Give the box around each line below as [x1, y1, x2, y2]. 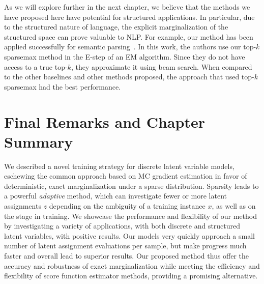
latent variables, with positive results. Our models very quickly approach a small [4, 230, 255, 241]
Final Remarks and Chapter [4, 111, 205, 132]
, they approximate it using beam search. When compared [71, 61, 252, 72]
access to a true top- [4, 61, 68, 72]
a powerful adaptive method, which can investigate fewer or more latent [4, 190, 227, 201]
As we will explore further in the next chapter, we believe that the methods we [4, 2, 250, 12]
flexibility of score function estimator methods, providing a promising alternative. [4, 270, 258, 281]
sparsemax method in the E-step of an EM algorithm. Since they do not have [4, 51, 245, 62]
